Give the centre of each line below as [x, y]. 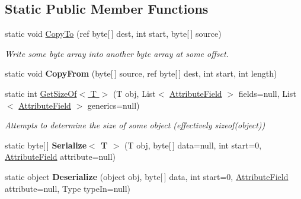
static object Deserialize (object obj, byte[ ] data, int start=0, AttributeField [147, 176]
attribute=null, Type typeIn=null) [68, 188]
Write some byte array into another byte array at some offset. [117, 53]
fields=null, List [267, 93]
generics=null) [113, 105]
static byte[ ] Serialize [46, 145]
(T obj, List [134, 93]
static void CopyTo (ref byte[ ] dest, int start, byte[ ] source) [113, 34]
